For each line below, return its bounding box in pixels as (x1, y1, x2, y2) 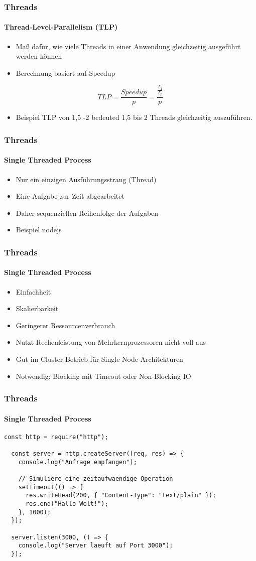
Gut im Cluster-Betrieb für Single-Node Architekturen (16, 354, 183, 364)
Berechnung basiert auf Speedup (16, 67, 115, 78)
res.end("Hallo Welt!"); (25, 500, 108, 508)
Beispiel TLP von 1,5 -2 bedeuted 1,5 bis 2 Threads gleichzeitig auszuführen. (16, 112, 252, 122)
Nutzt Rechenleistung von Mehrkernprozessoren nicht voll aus (16, 337, 206, 347)
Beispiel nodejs (16, 224, 62, 235)
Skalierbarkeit (16, 303, 59, 314)
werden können (16, 51, 62, 61)
